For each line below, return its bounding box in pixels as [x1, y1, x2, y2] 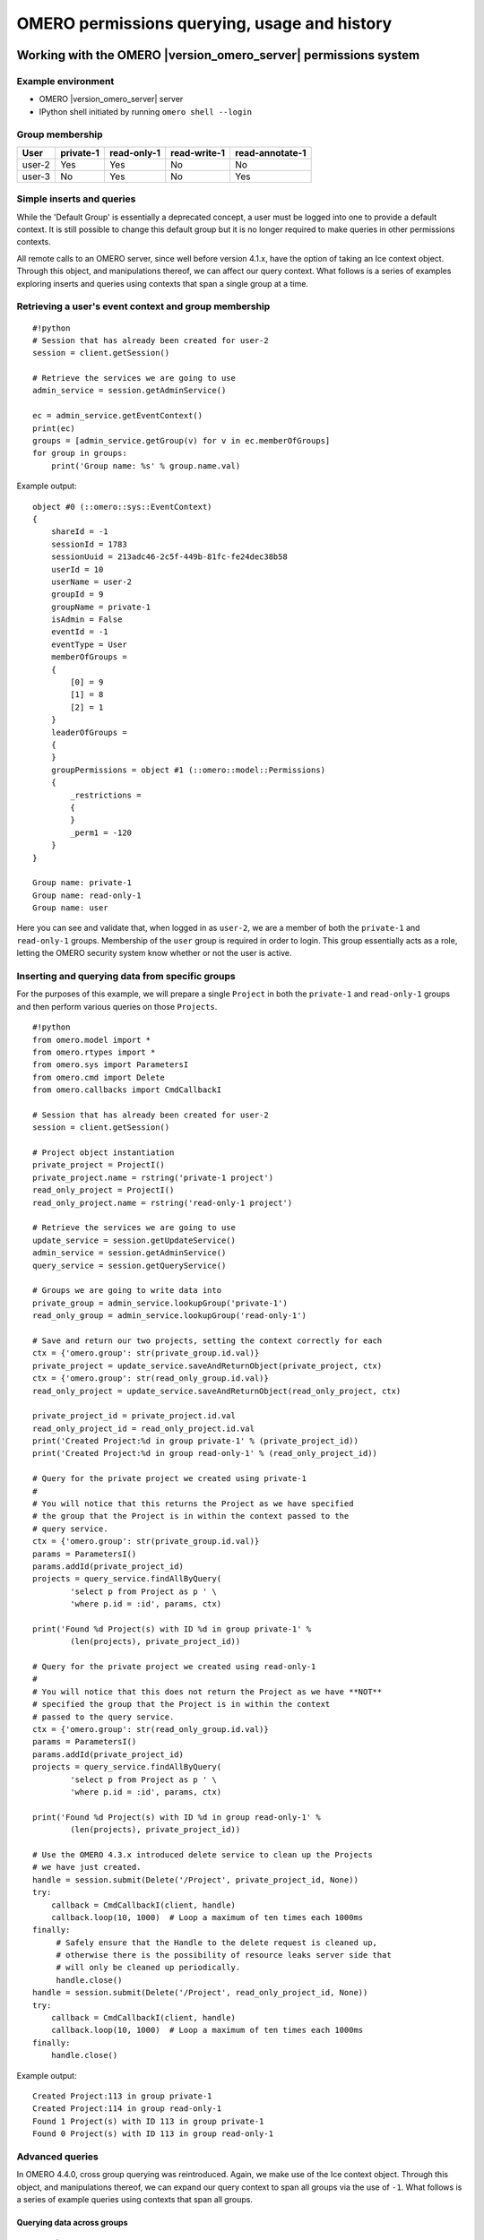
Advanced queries [16, 2150, 99, 2163]
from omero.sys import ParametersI [32, 1060, 189, 1070]
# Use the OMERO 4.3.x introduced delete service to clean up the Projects [32, 1849, 373, 1859]
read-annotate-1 [234, 146, 307, 159]
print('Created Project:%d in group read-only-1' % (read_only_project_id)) [32, 1448, 378, 1459]
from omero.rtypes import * [32, 1047, 156, 1057]
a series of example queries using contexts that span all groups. [16, 2194, 253, 2205]
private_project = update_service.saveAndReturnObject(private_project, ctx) [32, 1360, 383, 1371]
